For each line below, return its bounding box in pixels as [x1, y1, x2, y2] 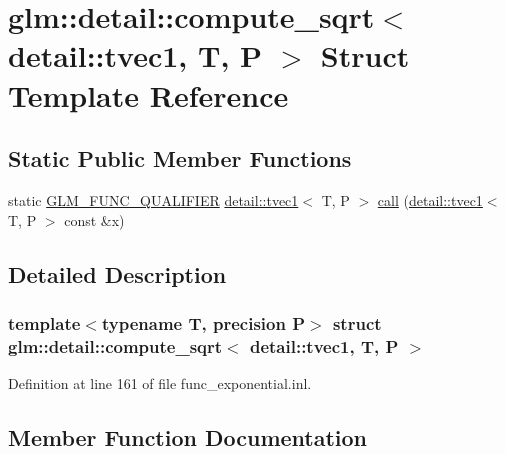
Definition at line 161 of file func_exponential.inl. [8, 373, 312, 394]
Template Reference [8, 74, 289, 115]
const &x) [64, 209, 125, 230]
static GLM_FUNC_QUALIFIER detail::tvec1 [8, 189, 299, 210]
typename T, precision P [101, 310, 306, 335]
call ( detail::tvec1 [377, 189, 483, 210]
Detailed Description [8, 258, 227, 289]
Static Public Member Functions [8, 143, 352, 174]
